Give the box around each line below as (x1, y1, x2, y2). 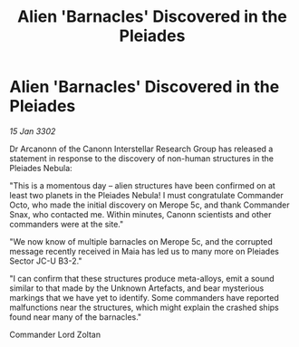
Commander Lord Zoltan (9, 329, 101, 340)
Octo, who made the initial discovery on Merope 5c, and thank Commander (9, 199, 290, 210)
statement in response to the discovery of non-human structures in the (9, 152, 275, 164)
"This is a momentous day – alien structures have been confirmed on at (9, 179, 276, 191)
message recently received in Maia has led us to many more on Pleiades (9, 246, 279, 256)
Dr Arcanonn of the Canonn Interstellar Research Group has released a (9, 143, 274, 154)
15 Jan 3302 (9, 125, 56, 137)
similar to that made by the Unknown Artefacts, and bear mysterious (9, 283, 265, 294)
